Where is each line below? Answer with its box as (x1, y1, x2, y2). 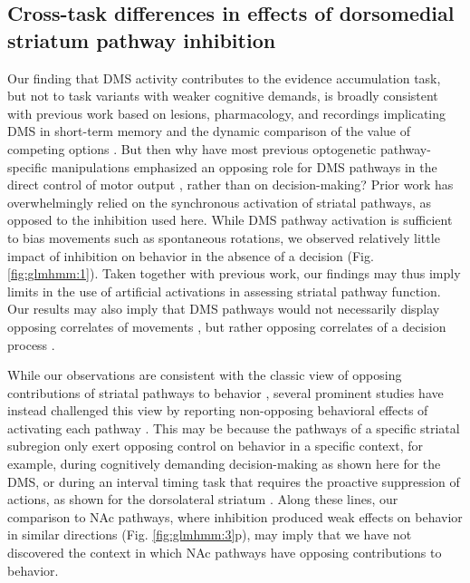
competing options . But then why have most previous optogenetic (7, 139, 377, 158)
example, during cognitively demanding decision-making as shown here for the (7, 454, 441, 473)
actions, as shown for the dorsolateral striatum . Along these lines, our (7, 490, 398, 509)
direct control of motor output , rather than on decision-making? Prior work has (7, 175, 454, 194)
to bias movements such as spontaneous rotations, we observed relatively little (7, 228, 440, 247)
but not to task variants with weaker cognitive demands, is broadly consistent (7, 86, 438, 105)
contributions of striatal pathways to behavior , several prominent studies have (7, 383, 444, 402)
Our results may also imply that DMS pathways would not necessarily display (7, 299, 440, 318)
